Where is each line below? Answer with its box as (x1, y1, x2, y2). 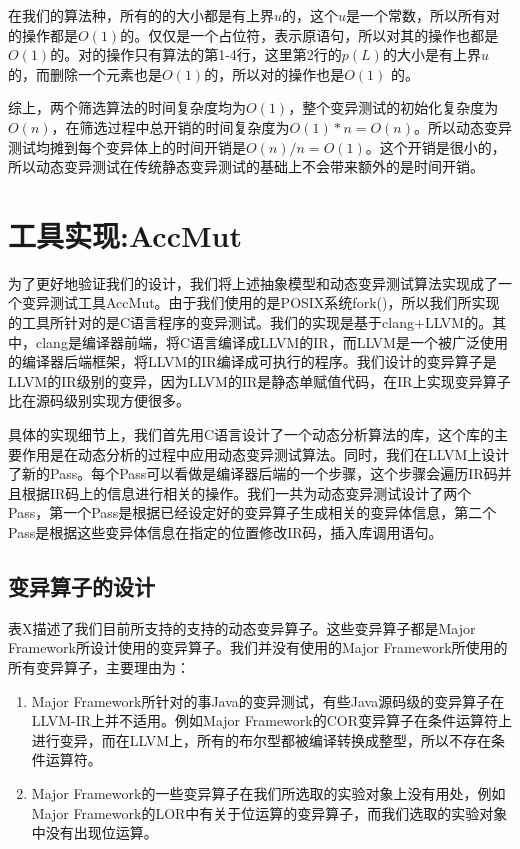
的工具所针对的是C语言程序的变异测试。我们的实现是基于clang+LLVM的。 (8, 312, 493, 333)
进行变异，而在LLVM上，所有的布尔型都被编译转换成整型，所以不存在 (31, 729, 492, 750)
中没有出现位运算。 (31, 822, 158, 843)
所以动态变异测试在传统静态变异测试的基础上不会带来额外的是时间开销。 (8, 156, 484, 177)
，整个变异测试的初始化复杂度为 (288, 97, 499, 118)
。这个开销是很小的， (365, 136, 506, 157)
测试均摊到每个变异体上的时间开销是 (8, 136, 246, 157)
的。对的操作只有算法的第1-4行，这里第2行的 (50, 44, 342, 65)
